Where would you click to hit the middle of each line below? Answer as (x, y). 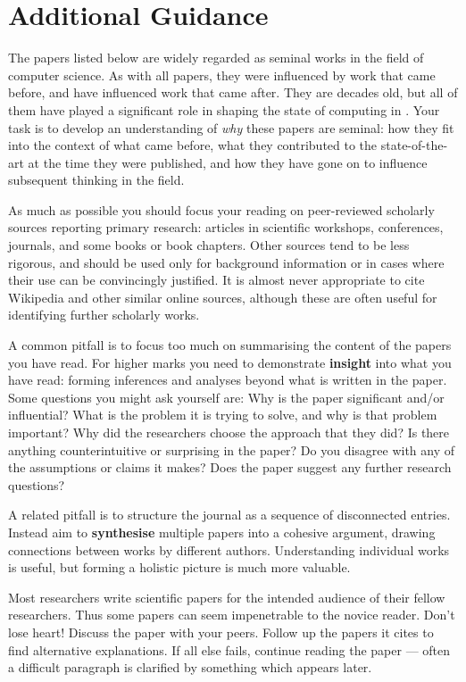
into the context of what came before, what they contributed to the (193, 145)
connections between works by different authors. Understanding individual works (229, 549)
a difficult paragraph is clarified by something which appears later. (190, 667)
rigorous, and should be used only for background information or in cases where (226, 262)
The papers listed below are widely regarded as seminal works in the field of (216, 58)
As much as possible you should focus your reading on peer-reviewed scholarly (221, 209)
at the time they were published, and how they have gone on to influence (228, 162)
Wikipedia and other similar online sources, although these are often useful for (223, 297)
